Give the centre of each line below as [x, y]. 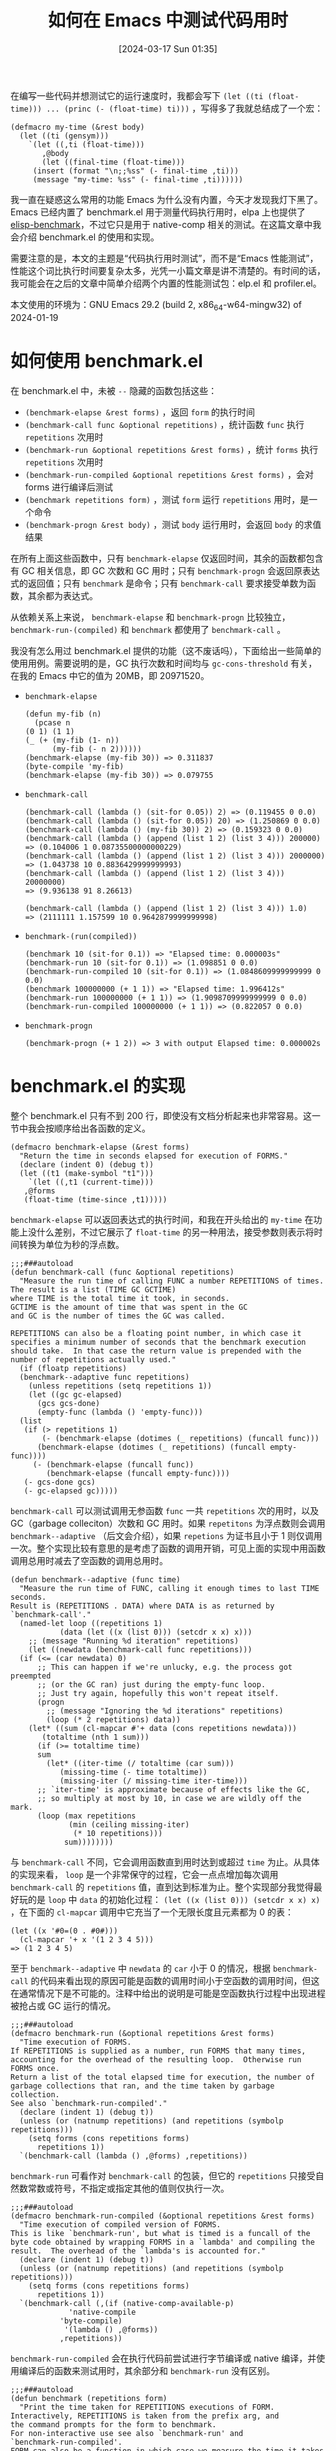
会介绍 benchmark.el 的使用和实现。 [85, 237]
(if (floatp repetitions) [73, 1368]
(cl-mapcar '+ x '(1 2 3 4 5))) [87, 1939]
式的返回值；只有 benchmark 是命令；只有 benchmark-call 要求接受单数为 [159, 583]
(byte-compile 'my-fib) [74, 766]
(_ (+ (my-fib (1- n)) [72, 740]
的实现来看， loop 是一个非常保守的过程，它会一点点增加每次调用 [144, 1874]
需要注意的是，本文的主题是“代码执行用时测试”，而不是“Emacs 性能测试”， [164, 258]
